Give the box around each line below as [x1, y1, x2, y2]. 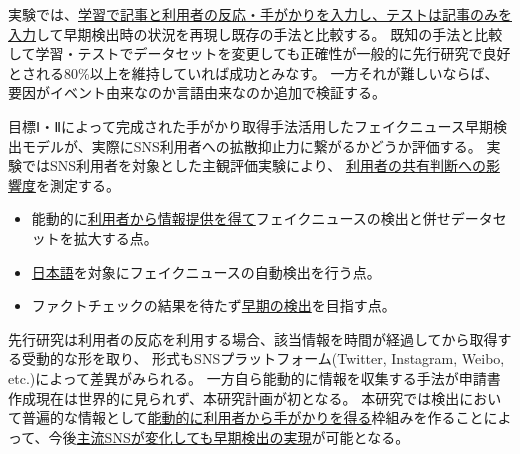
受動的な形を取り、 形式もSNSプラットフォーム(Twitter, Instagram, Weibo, [21, 348, 505, 369]
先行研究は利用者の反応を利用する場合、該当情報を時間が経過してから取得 [8, 328, 498, 349]
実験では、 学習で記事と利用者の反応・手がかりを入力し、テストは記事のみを [8, 4, 512, 24]
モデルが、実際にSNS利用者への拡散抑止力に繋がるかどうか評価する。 [21, 135, 482, 156]
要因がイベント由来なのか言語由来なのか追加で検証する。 [8, 82, 386, 103]
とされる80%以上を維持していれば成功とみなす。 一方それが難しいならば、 [8, 62, 499, 83]
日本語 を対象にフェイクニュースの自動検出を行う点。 [31, 261, 381, 282]
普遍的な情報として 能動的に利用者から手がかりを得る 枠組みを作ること [21, 407, 484, 428]
